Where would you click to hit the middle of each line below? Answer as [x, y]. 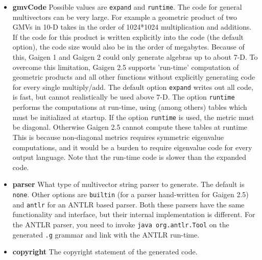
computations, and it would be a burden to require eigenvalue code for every [132, 147]
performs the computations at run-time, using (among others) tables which [130, 107]
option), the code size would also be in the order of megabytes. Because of [128, 47]
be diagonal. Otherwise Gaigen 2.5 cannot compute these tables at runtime [130, 127]
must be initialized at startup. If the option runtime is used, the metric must [133, 117]
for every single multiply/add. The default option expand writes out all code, [133, 87]
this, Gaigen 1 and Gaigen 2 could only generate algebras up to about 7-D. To [135, 57]
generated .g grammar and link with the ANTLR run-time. [106, 234]
